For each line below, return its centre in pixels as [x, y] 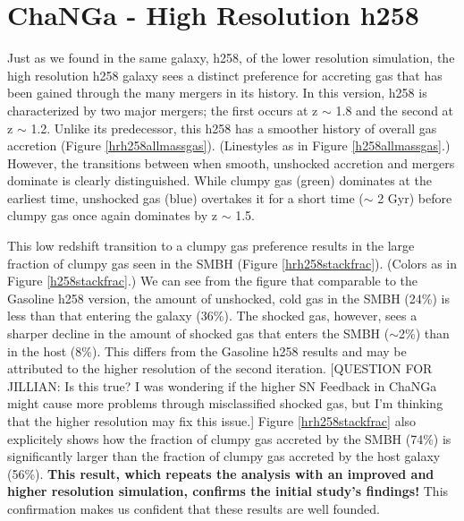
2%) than [424, 333]
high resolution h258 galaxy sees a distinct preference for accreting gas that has [225, 75]
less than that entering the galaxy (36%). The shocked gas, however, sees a [212, 316]
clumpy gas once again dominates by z [113, 215]
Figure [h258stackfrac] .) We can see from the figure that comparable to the [213, 281]
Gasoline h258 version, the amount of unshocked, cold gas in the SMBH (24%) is [228, 298]
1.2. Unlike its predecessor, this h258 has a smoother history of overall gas [234, 128]
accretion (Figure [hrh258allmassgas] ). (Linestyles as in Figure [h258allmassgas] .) [229, 145]
